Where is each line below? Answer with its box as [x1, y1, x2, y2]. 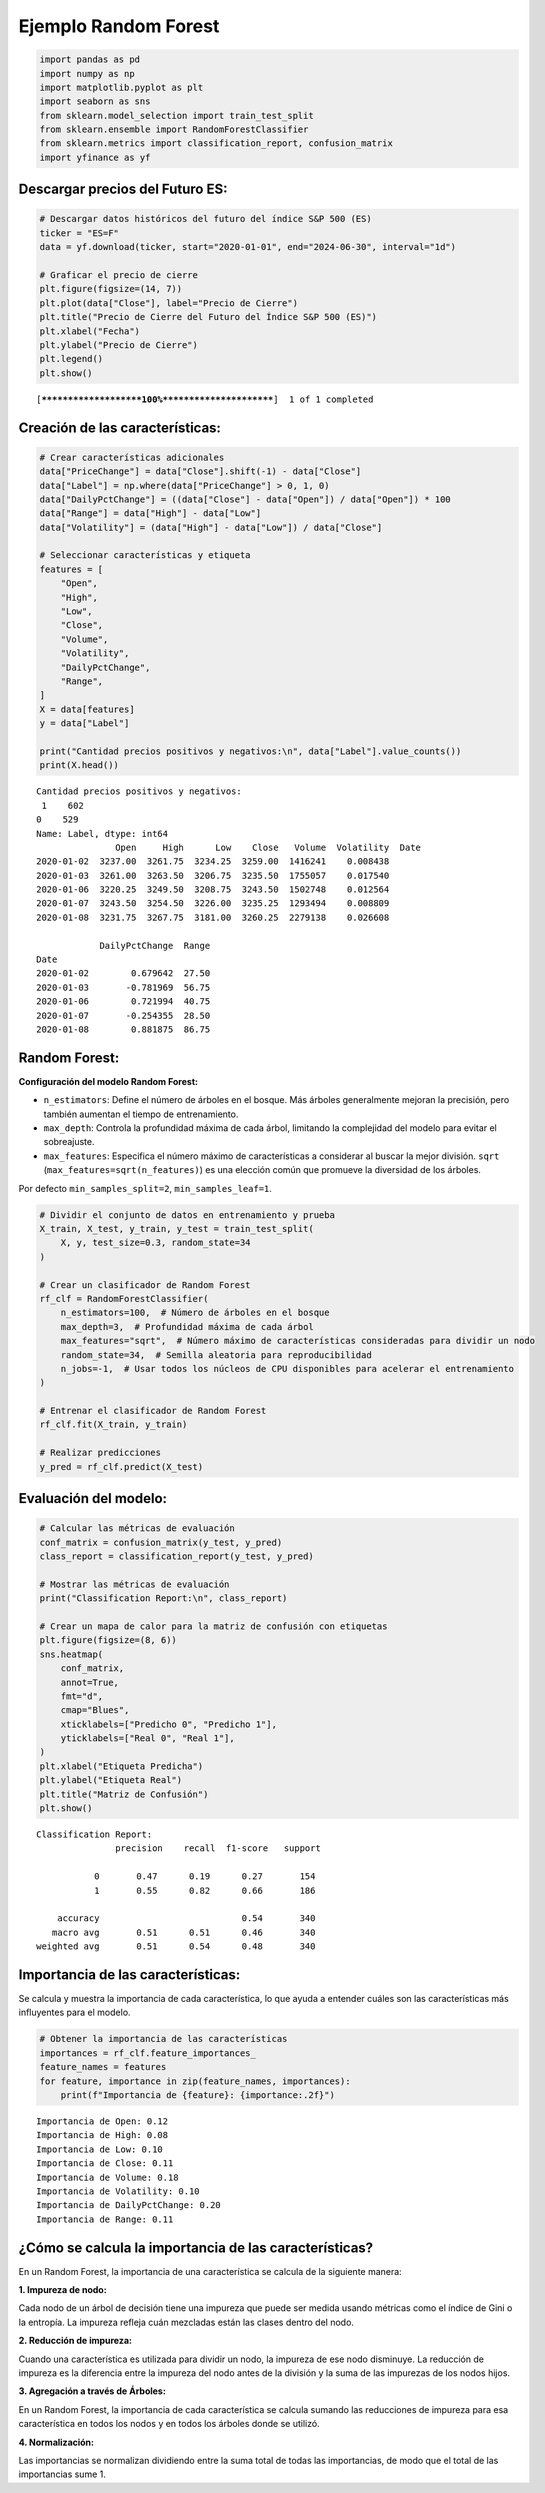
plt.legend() [39, 353, 104, 365]
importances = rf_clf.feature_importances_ [39, 2047, 257, 2059]
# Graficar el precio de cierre [39, 270, 199, 281]
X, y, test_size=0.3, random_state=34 [60, 1237, 251, 1249]
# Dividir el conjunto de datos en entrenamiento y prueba [39, 1209, 335, 1220]
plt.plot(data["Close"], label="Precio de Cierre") [39, 297, 299, 309]
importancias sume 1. [18, 2468, 107, 2480]
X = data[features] [39, 703, 135, 715]
